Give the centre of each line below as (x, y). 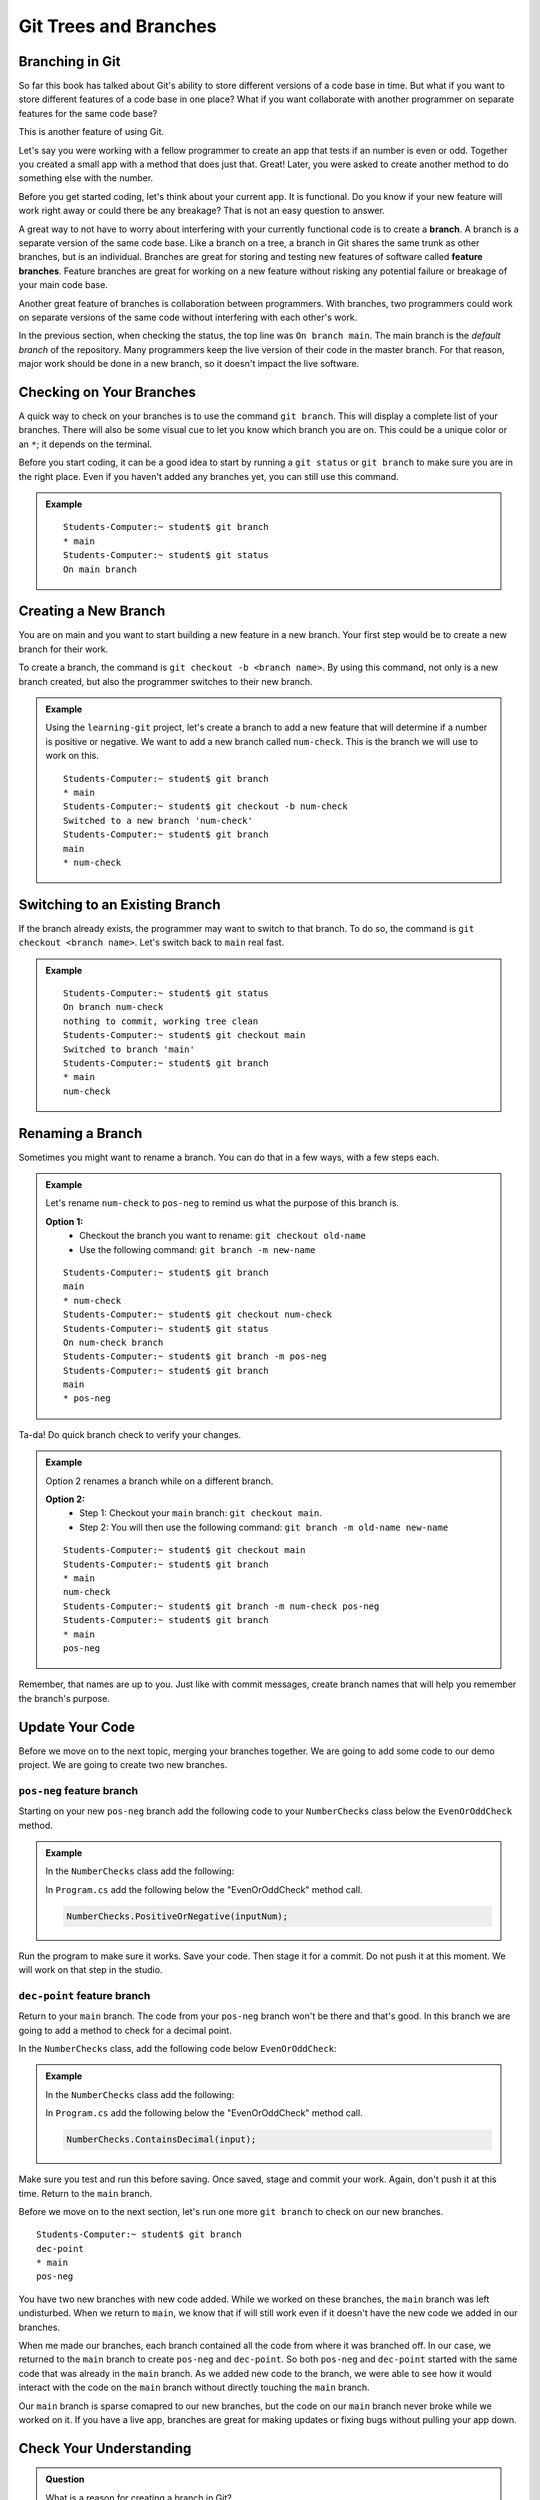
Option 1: (64, 1221)
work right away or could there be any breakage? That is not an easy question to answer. (201, 211)
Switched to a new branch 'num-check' (158, 820)
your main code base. (63, 285)
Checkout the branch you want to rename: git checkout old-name (223, 1236)
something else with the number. (86, 178)
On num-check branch (113, 1342)
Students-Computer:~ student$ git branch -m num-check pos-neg (221, 1606)
